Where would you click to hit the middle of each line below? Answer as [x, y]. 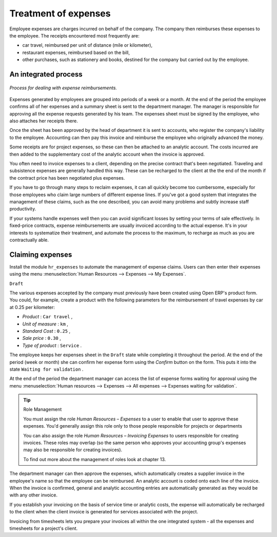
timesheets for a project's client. [44, 528]
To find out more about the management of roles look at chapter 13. [95, 459]
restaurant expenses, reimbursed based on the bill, [76, 52]
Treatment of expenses [60, 13]
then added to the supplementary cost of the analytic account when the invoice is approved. [107, 154]
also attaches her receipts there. [44, 121]
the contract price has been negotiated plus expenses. [67, 178]
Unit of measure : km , [45, 324]
